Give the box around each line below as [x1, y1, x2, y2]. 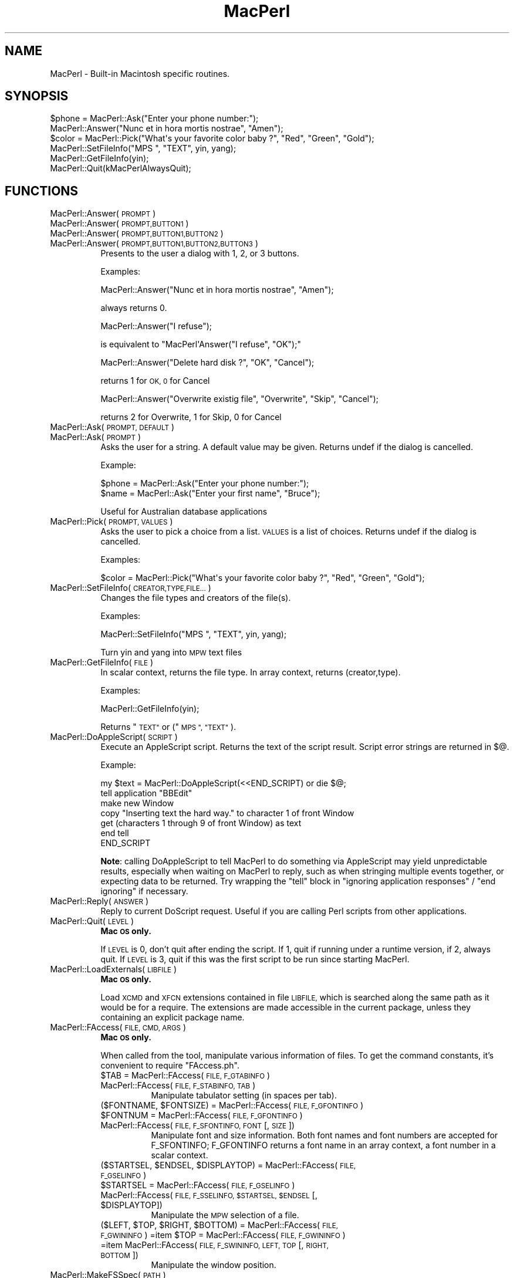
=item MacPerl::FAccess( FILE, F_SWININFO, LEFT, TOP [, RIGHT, [100, 1240, 329, 1250]
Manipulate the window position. [151, 1260, 276, 1270]
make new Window [100, 798, 174, 809]
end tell [100, 828, 129, 839]
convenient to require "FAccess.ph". [100, 1060, 239, 1071]
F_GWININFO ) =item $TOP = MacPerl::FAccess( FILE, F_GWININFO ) [100, 1230, 346, 1240]
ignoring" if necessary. [100, 886, 188, 897]
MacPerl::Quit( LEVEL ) [50, 916, 134, 927]
